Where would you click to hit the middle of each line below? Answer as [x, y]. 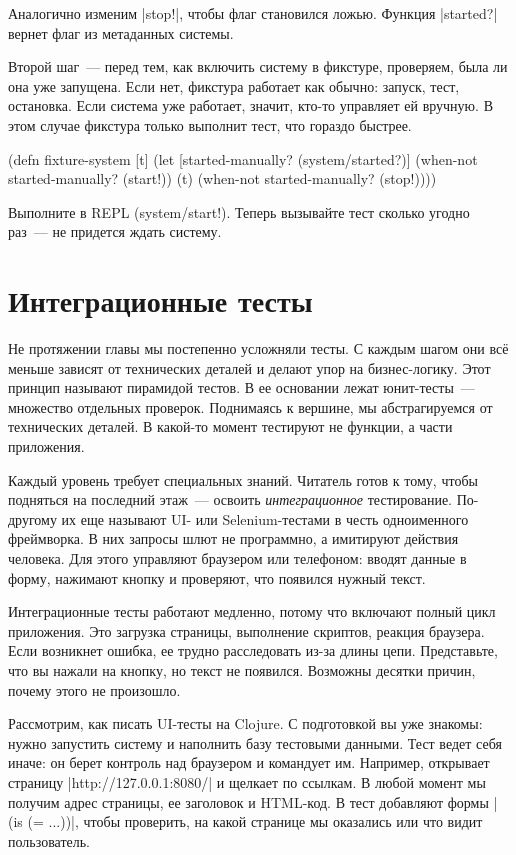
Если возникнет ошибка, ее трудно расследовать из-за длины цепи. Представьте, [253, 650]
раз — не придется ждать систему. [115, 231]
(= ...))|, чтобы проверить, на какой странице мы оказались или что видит [255, 821]
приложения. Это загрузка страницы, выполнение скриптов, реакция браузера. [246, 630]
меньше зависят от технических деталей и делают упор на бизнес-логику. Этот [249, 367]
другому [32, 518]
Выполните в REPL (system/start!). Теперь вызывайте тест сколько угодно [239, 211]
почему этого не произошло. [94, 689]
